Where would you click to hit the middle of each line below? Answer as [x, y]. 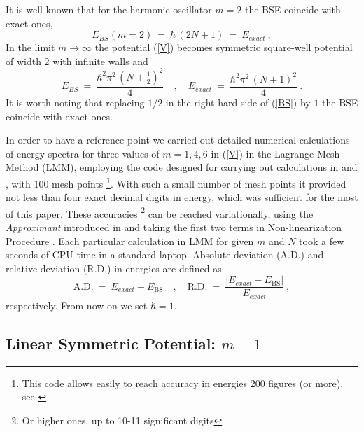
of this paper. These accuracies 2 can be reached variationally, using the [160, 212]
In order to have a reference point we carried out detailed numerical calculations [178, 140]
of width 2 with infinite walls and [77, 61]
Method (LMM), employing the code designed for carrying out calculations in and [182, 167]
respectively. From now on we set [77, 305]
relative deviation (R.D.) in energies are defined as [114, 268]
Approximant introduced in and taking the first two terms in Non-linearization [174, 227]
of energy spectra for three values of [83, 153]
